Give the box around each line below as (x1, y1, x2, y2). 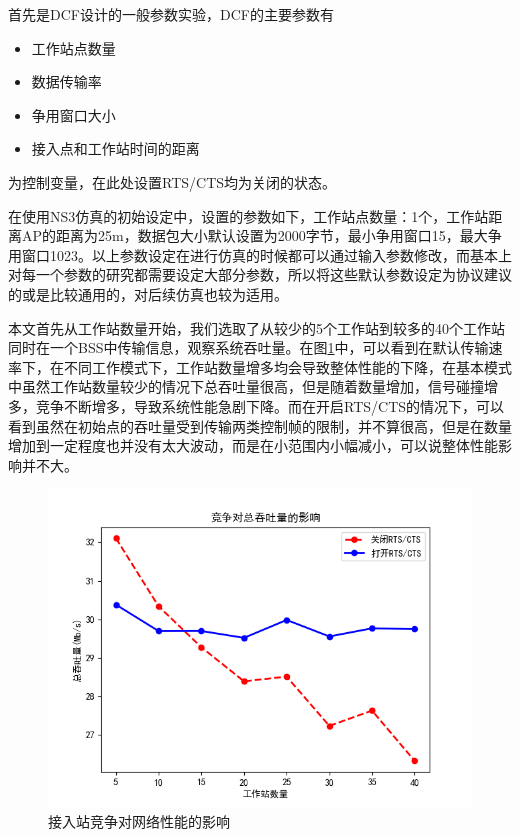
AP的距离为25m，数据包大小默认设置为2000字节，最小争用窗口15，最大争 (21, 225, 502, 246)
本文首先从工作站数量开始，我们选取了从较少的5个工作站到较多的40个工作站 (8, 317, 505, 338)
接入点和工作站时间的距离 (31, 138, 200, 159)
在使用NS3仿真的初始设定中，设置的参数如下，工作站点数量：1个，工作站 (8, 205, 489, 226)
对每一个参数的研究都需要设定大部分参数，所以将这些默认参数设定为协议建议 (8, 264, 512, 285)
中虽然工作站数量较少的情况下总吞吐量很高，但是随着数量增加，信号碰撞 (8, 376, 484, 397)
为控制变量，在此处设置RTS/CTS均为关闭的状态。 (8, 171, 337, 192)
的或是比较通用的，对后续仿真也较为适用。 (8, 283, 288, 304)
